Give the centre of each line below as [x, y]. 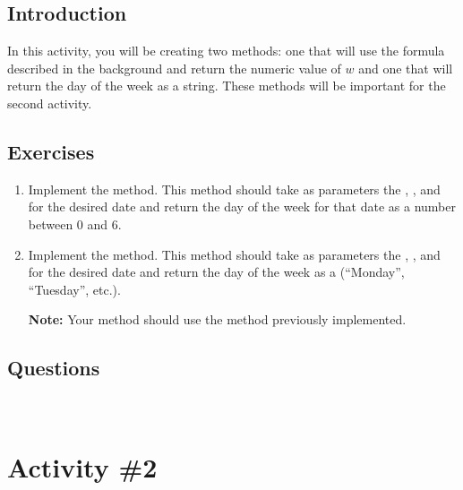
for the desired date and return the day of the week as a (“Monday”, [216, 272]
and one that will [406, 68]
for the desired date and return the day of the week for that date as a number [242, 206]
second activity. [50, 103]
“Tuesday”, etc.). [74, 289]
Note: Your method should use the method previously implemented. [217, 319]
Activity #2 [82, 466]
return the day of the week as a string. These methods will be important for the [227, 86]
